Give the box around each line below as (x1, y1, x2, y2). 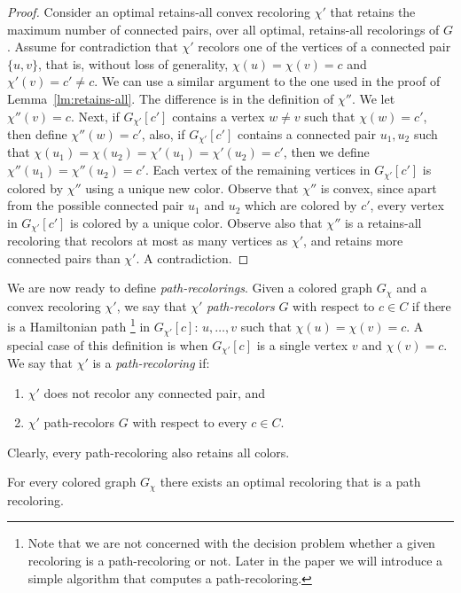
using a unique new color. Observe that (85, 178, 299, 197)
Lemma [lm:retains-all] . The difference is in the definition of (7, 89, 334, 107)
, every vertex (370, 196, 444, 215)
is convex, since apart (320, 178, 437, 197)
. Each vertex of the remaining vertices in (145, 160, 371, 179)
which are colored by (244, 196, 357, 215)
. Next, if (70, 106, 120, 125)
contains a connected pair (237, 125, 376, 144)
